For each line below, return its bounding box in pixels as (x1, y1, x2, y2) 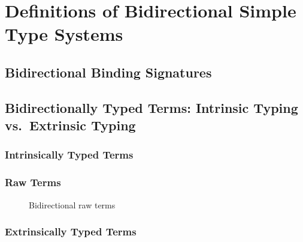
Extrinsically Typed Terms (5, 224, 137, 239)
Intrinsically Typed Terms (5, 147, 134, 162)
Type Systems (5, 22, 123, 46)
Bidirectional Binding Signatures (5, 62, 212, 81)
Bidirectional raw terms (29, 198, 116, 211)
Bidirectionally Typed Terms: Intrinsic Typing (5, 98, 298, 116)
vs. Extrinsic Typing (5, 116, 136, 135)
